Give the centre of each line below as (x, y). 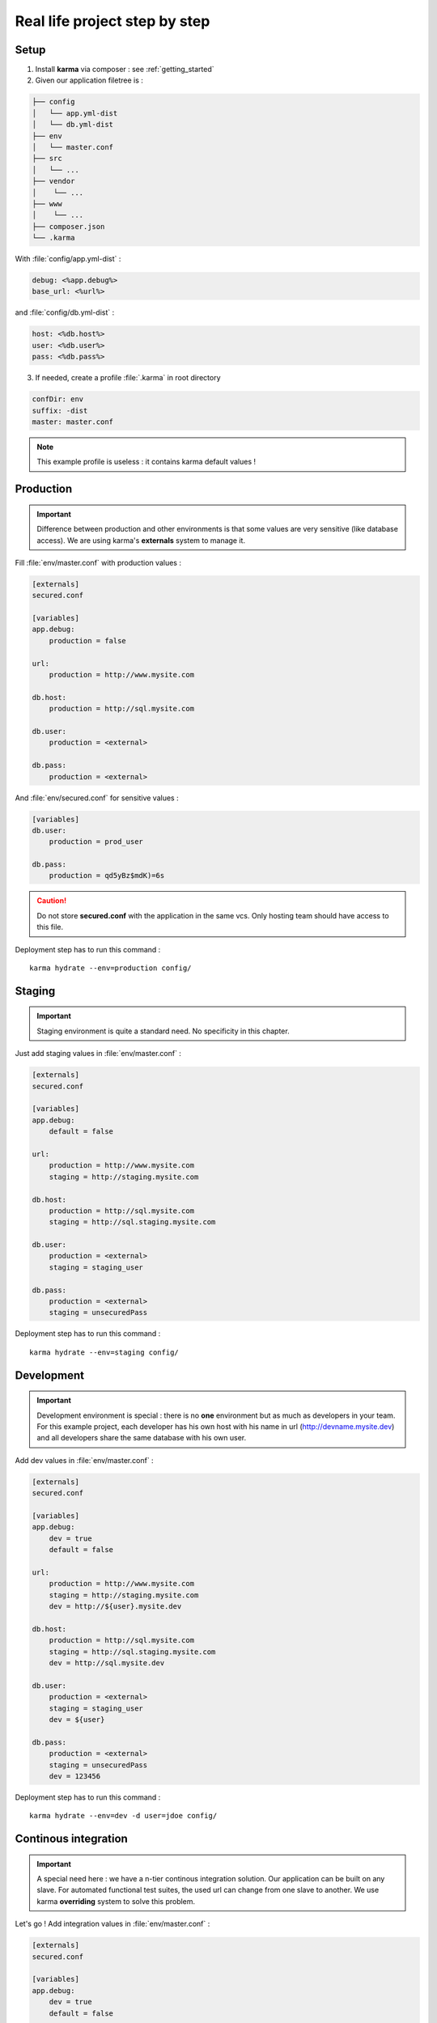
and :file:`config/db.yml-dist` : (65, 312)
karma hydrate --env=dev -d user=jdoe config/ (123, 1816)
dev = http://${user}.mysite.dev (115, 1607)
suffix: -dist (60, 410)
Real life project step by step (112, 21)
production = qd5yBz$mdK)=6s (107, 876)
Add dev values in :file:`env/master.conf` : (84, 1460)
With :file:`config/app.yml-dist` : (68, 259)
